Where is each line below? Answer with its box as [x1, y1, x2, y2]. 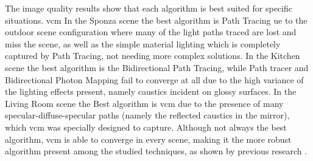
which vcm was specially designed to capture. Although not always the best [5, 120, 287, 133]
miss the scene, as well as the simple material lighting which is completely [5, 37, 281, 50]
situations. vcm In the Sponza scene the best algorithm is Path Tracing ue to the [5, 13, 308, 26]
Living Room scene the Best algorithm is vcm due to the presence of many [5, 97, 284, 109]
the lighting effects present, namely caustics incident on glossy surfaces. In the [5, 85, 297, 98]
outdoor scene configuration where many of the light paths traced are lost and [5, 26, 297, 38]
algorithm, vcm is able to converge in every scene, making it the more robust [5, 132, 292, 145]
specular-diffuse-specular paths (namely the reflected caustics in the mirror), [5, 109, 290, 122]
